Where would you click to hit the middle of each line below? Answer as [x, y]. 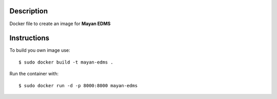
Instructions [29, 38]
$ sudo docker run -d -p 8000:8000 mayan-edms [78, 85]
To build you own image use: [40, 50]
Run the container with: [34, 74]
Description [29, 11]
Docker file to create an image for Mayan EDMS [60, 24]
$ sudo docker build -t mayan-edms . [66, 62]
